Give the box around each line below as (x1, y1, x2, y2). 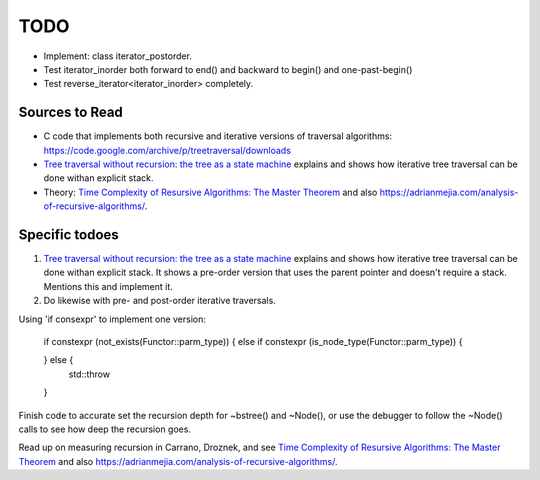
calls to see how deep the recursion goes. (18, 423, 192, 435)
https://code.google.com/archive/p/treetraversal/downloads (43, 144, 292, 156)
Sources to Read (18, 104, 124, 121)
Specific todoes (18, 226, 119, 243)
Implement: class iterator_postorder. (43, 50, 192, 62)
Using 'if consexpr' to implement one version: (18, 313, 207, 325)
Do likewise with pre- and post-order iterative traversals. (43, 295, 277, 307)
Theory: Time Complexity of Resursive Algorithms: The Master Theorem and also (43, 186, 378, 198)
